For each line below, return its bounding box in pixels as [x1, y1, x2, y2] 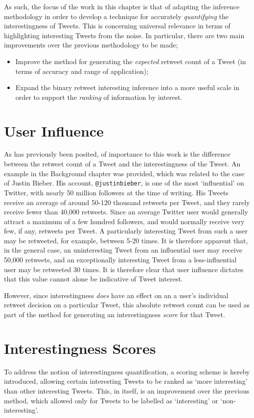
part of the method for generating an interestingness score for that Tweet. [4, 309, 225, 320]
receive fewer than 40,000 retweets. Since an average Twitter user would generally [4, 207, 248, 217]
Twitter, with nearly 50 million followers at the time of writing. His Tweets [4, 187, 229, 197]
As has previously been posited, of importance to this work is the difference [4, 149, 231, 159]
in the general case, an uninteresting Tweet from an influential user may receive [4, 245, 242, 255]
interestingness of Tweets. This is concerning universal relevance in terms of [4, 21, 231, 31]
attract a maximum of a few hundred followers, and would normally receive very [4, 216, 245, 226]
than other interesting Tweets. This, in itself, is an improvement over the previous [4, 385, 250, 395]
